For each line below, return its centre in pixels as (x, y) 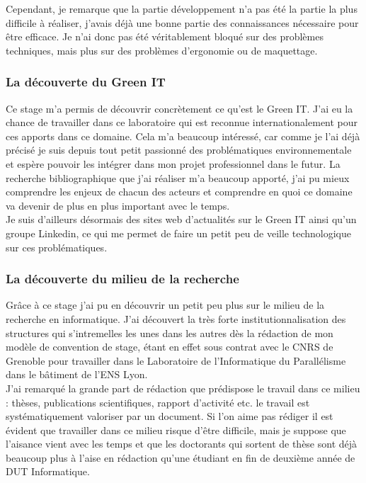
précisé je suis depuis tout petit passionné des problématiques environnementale (179, 150)
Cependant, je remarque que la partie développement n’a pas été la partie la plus (182, 8)
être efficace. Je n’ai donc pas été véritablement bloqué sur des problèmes (165, 36)
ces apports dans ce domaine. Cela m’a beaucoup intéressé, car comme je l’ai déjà (183, 136)
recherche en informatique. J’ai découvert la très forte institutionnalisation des (176, 318)
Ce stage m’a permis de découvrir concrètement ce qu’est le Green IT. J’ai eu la (179, 108)
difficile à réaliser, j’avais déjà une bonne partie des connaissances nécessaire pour (182, 22)
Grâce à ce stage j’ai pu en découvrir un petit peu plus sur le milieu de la (165, 305)
